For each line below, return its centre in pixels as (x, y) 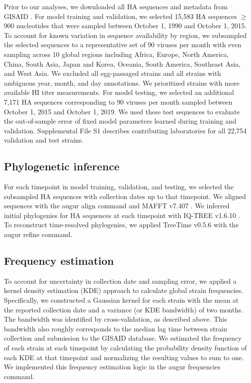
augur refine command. (38, 234)
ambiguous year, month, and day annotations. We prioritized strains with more (122, 82)
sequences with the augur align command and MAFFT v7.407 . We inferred (117, 206)
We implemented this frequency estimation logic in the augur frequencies (112, 367)
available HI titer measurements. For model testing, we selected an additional (119, 92)
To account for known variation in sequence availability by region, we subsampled (125, 35)
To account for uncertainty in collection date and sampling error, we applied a (120, 281)
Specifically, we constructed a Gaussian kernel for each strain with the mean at (121, 300)
